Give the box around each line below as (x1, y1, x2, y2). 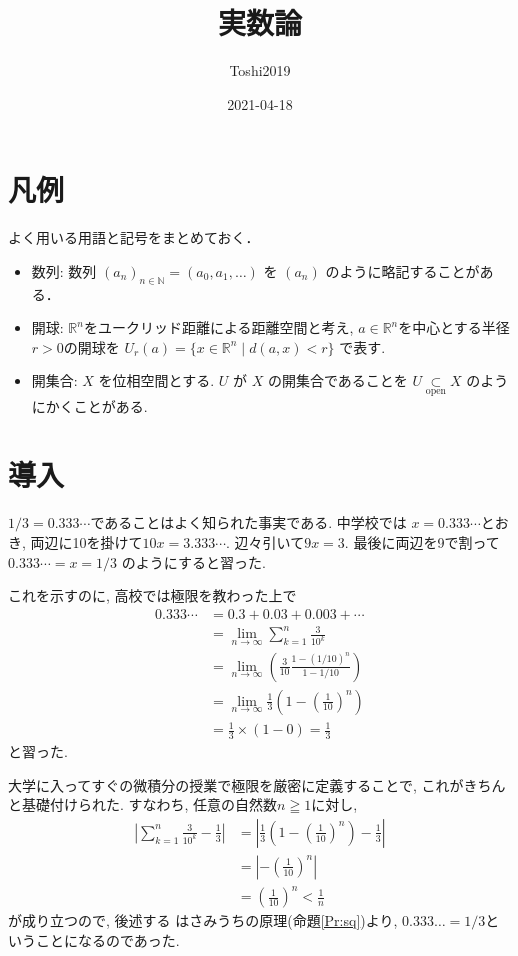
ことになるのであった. (35, 929, 180, 950)
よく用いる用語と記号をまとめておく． (8, 227, 260, 248)
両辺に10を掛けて (30, 531, 143, 552)
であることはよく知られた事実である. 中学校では (90, 512, 407, 533)
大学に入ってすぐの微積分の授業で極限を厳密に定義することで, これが (8, 774, 464, 795)
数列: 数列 (31, 260, 97, 281)
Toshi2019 (229, 60, 291, 81)
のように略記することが (325, 260, 480, 281)
